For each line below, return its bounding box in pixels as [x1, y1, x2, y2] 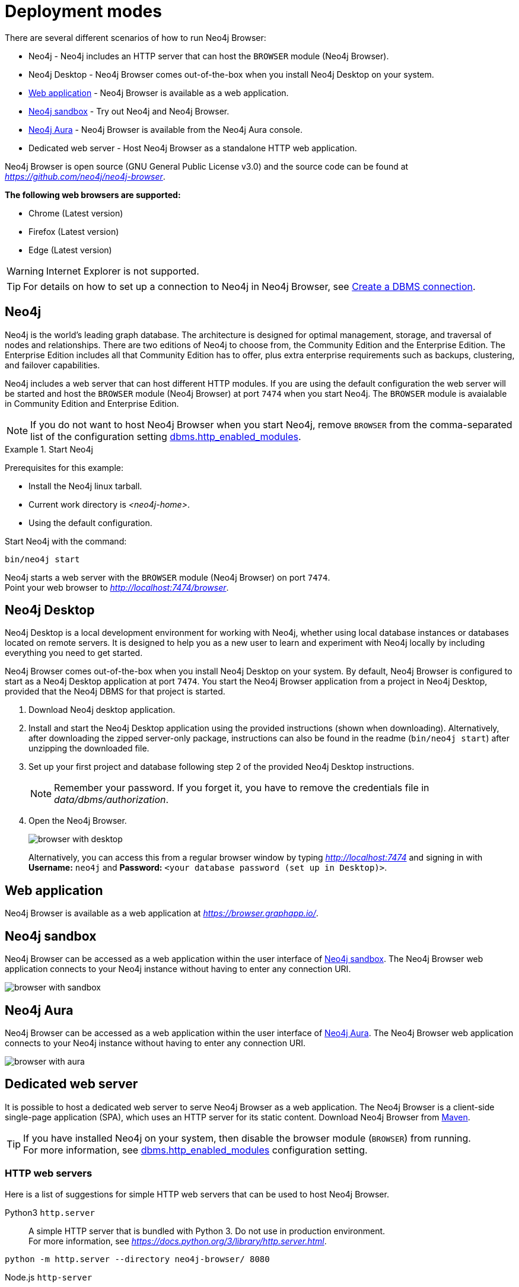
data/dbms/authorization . [54, 794, 169, 806]
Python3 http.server [5, 1207, 95, 1218]
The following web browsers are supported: [5, 189, 181, 200]
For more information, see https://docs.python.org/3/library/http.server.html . [28, 1235, 327, 1246]
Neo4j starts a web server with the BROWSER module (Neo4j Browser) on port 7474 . [5, 572, 330, 582]
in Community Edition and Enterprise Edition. [5, 398, 179, 409]
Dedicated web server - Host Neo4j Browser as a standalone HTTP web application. [28, 142, 357, 153]
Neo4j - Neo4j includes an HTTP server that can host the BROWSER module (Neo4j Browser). [28, 50, 389, 61]
